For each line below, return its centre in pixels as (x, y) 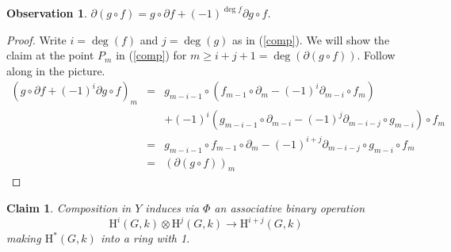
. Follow (376, 55)
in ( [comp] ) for (151, 55)
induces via (172, 207)
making (24, 238)
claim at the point (50, 55)
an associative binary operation (289, 207)
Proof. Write (36, 39)
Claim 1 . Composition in (69, 207)
